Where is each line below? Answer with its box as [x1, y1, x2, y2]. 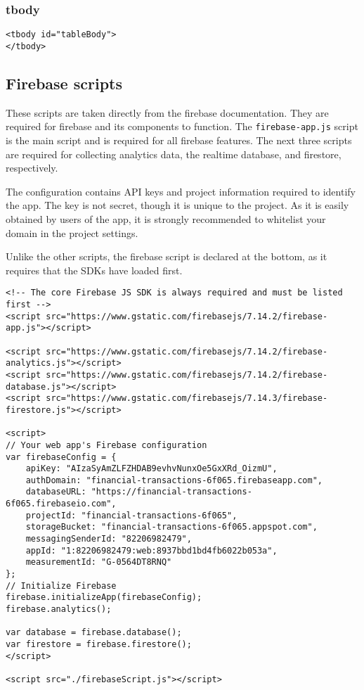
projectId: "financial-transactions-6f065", [25, 510, 238, 520]
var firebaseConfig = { [6, 452, 117, 462]
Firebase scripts [6, 72, 122, 94]
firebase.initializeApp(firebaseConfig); [6, 592, 202, 603]
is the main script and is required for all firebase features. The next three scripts [6, 132, 352, 147]
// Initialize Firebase [6, 580, 117, 591]
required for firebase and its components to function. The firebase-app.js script [6, 119, 358, 134]
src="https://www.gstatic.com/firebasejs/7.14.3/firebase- [46, 393, 328, 404]
